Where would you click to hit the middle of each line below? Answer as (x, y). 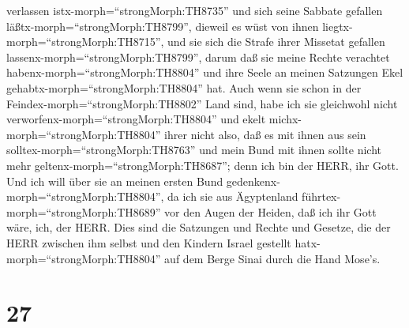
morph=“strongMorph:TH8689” (84, 211)
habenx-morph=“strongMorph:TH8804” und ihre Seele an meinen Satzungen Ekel (205, 72)
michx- (285, 119)
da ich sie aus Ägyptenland (233, 196)
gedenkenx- (253, 181)
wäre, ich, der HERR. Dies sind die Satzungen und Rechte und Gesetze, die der (199, 227)
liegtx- (338, 26)
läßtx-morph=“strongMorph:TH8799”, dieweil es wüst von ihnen (163, 26)
